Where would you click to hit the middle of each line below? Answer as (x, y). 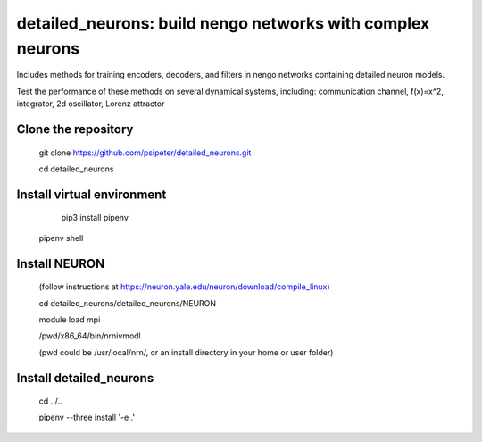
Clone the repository (75, 129)
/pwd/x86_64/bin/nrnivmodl (90, 336)
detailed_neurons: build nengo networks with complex (223, 23)
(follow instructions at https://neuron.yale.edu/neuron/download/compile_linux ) (184, 287)
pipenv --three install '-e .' (87, 417)
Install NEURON (61, 263)
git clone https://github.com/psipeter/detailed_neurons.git (145, 153)
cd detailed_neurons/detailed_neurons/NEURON (128, 303)
